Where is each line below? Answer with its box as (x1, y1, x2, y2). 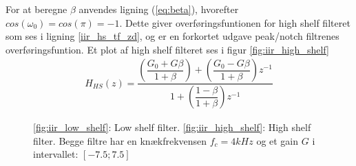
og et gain (256, 133, 299, 147)
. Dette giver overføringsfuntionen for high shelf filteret (119, 15, 350, 29)
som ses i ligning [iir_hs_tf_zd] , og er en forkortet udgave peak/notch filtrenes (6, 29, 339, 43)
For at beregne (6, 2, 67, 16)
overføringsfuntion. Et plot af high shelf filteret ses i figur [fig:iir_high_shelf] (6, 42, 329, 56)
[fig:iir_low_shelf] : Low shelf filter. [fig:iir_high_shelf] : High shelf (33, 120, 311, 134)
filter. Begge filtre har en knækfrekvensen (33, 133, 207, 147)
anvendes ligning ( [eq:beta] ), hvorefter (78, 2, 239, 16)
